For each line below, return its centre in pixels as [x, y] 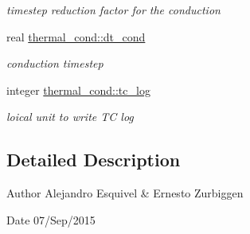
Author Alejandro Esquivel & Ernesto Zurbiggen [125, 193]
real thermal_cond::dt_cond [76, 36]
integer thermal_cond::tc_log [78, 90]
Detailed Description [94, 160]
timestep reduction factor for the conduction [113, 10]
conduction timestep [55, 63]
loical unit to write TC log [70, 117]
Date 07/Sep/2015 [51, 219]
